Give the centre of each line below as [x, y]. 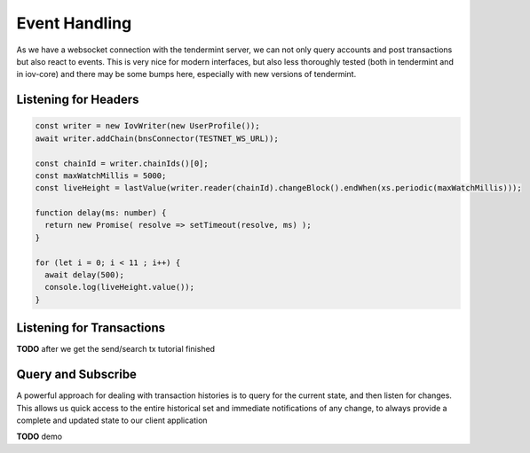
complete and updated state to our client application [112, 420]
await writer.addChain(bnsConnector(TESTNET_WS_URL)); [157, 138]
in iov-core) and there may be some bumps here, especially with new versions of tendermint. [186, 74]
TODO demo [39, 437]
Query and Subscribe [77, 375]
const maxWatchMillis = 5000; [101, 176]
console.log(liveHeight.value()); [120, 287]
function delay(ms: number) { [101, 213]
